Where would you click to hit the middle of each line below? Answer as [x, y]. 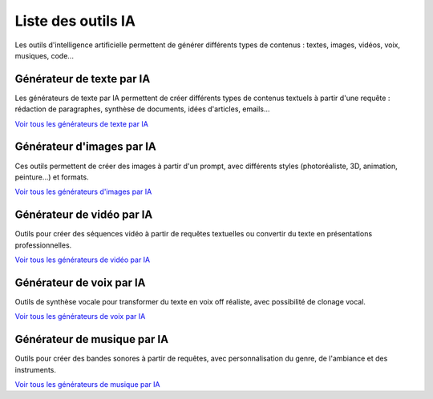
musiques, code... [44, 55]
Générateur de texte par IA [83, 79]
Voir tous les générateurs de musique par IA [87, 384]
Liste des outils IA [75, 21]
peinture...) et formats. [52, 177]
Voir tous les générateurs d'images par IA [83, 191]
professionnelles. [43, 245]
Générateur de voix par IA [80, 282]
